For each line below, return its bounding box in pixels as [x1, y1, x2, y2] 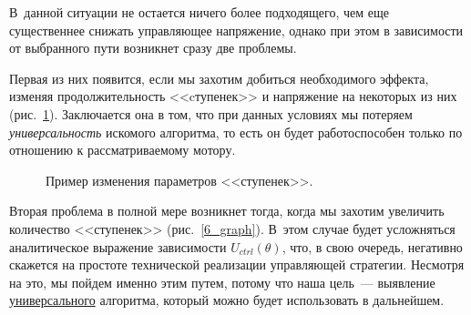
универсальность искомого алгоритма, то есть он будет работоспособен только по [9, 122, 463, 141]
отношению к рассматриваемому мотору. [9, 140, 236, 159]
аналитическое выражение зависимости [9, 237, 227, 256]
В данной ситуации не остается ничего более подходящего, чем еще [9, 3, 389, 21]
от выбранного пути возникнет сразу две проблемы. [9, 38, 297, 57]
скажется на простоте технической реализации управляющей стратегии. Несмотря [9, 255, 465, 274]
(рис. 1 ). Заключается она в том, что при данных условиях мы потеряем [9, 104, 413, 123]
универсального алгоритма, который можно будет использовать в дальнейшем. [9, 290, 445, 310]
